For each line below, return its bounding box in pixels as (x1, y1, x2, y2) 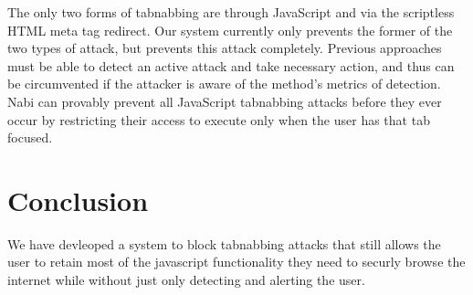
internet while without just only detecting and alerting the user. (7, 270, 365, 290)
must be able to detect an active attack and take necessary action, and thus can (7, 56, 455, 75)
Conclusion (7, 181, 149, 218)
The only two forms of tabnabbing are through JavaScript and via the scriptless (7, 3, 455, 21)
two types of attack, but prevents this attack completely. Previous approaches (7, 38, 442, 58)
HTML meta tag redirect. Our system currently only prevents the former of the (7, 20, 453, 39)
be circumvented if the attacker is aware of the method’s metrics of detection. (7, 74, 441, 93)
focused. (7, 128, 53, 147)
